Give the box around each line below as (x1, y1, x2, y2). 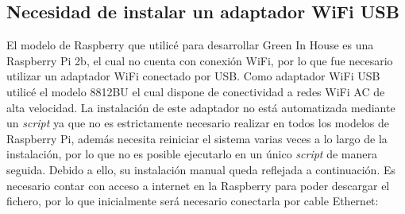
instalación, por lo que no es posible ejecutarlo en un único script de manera (6, 146, 377, 162)
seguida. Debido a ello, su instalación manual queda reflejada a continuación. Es (6, 161, 395, 177)
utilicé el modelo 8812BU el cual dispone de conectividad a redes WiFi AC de (6, 83, 385, 99)
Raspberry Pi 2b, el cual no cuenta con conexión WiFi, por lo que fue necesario (6, 52, 393, 68)
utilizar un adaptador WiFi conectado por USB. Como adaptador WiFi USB (6, 68, 380, 84)
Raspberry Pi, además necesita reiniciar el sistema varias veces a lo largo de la (6, 130, 388, 146)
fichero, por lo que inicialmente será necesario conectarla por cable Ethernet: (6, 193, 379, 209)
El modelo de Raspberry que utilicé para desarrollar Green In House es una (6, 37, 374, 53)
